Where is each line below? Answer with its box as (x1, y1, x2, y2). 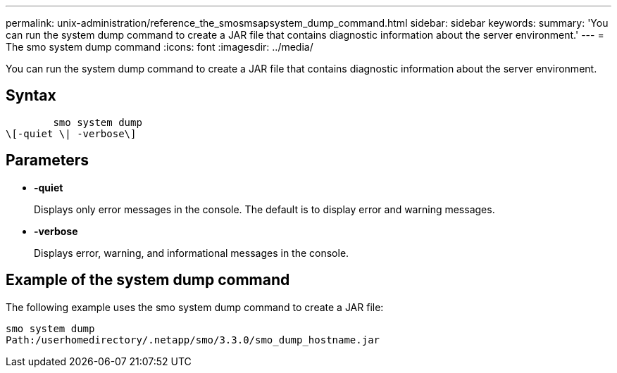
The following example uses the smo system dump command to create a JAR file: (6, 301, 384, 313)
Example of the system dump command (6, 271, 290, 289)
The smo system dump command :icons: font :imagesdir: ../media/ (6, 41, 313, 53)
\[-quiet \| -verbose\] (6, 127, 137, 139)
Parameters (6, 151, 89, 170)
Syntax (6, 87, 56, 105)
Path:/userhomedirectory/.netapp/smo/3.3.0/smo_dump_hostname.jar (6, 334, 380, 346)
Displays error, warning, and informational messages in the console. (34, 246, 349, 259)
